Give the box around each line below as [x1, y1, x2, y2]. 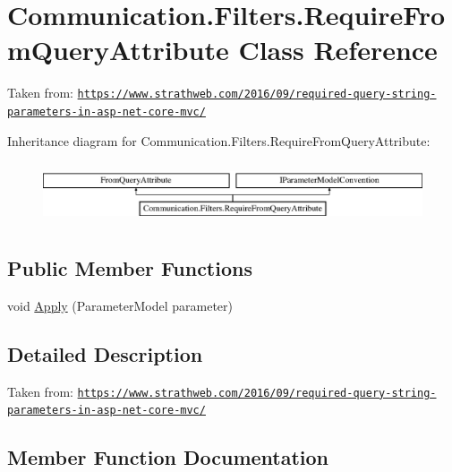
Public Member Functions [7, 254, 252, 282]
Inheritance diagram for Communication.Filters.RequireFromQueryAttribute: [7, 131, 431, 150]
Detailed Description [7, 339, 203, 367]
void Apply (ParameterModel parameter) [7, 296, 233, 314]
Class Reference [238, 31, 438, 68]
